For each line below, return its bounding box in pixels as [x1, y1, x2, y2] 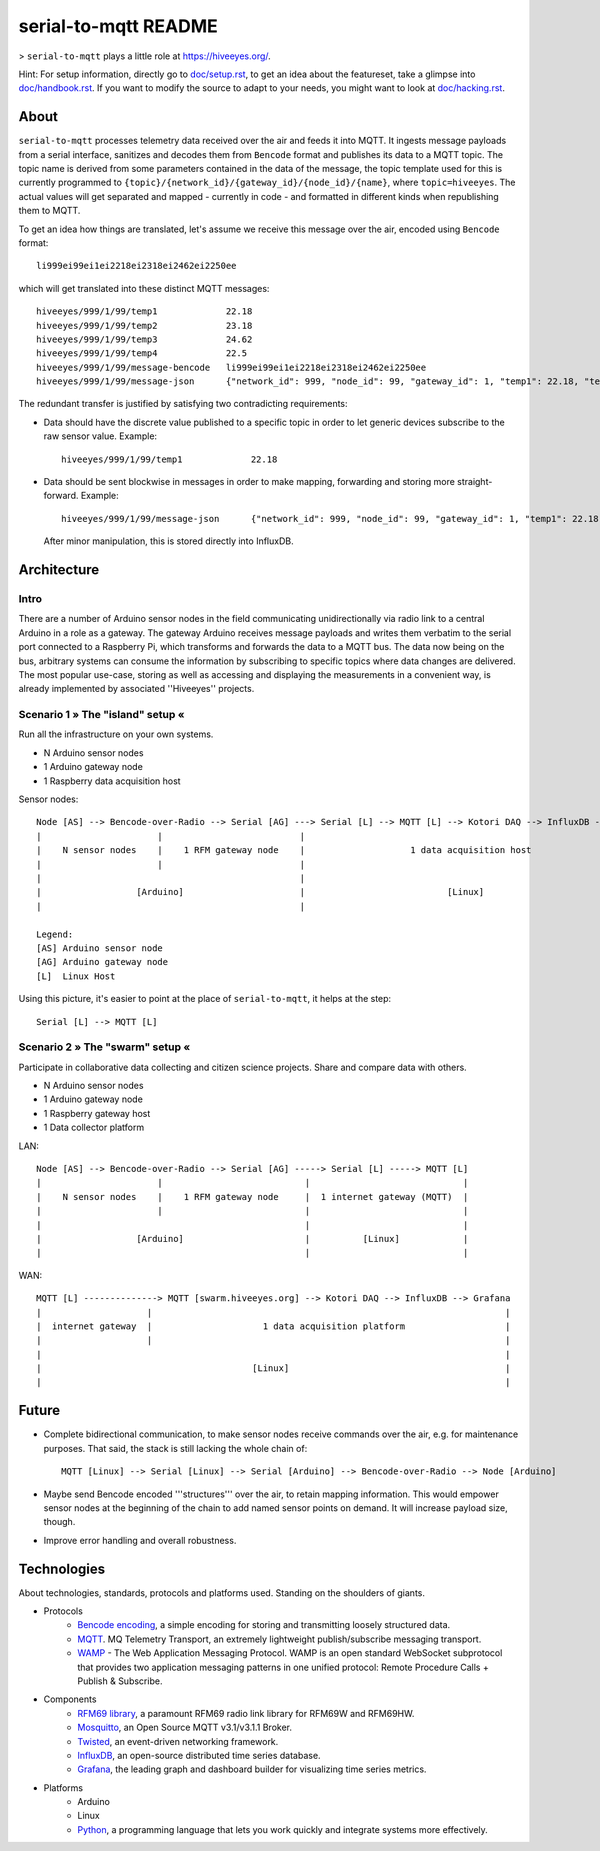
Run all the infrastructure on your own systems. [18, 728, 214, 740]
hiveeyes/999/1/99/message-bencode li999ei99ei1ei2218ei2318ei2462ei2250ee [36, 361, 427, 373]
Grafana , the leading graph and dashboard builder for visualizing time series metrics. [77, 1763, 427, 1775]
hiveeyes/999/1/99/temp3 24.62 [36, 333, 253, 345]
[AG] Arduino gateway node [36, 956, 169, 968]
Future [18, 1402, 61, 1419]
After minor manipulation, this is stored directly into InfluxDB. [43, 535, 294, 547]
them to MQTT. [18, 205, 81, 217]
